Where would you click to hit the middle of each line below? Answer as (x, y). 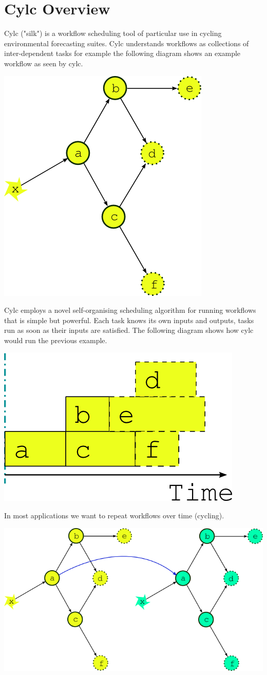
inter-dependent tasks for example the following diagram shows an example (122, 53)
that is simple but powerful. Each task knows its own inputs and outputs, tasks (129, 320)
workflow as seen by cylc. (44, 63)
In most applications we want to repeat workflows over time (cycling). (114, 515)
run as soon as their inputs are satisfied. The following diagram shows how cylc (129, 330)
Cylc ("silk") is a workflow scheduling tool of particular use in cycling (113, 33)
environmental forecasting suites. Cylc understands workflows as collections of (127, 43)
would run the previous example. (56, 340)
